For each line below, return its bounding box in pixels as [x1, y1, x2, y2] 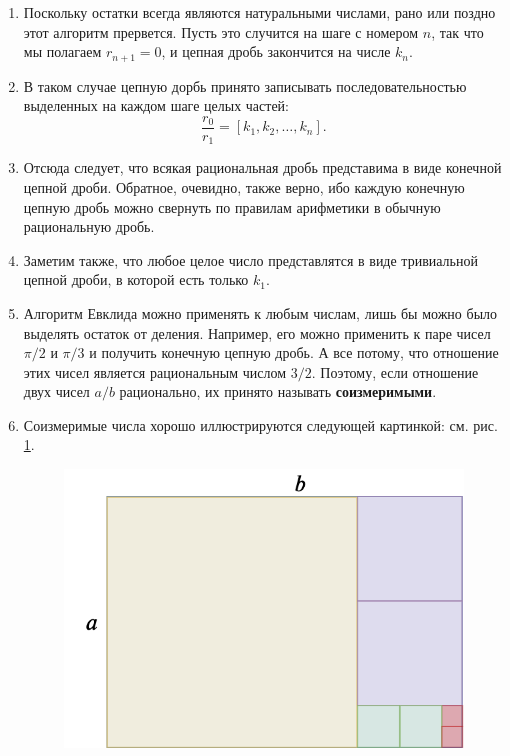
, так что [431, 21, 484, 42]
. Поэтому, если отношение [311, 361, 479, 382]
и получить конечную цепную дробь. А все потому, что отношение [89, 342, 499, 363]
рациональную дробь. [23, 216, 155, 237]
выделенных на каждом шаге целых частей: [23, 95, 289, 116]
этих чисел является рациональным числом [23, 361, 287, 382]
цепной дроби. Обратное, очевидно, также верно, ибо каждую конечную [23, 176, 465, 197]
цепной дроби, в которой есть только [23, 269, 249, 290]
